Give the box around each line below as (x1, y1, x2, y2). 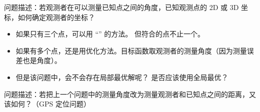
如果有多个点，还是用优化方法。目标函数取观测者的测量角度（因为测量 (15, 45, 247, 55)
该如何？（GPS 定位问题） (4, 98, 90, 109)
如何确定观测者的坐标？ (17, 11, 95, 22)
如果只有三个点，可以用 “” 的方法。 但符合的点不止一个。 (15, 28, 204, 39)
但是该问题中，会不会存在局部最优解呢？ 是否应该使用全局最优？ (15, 71, 228, 82)
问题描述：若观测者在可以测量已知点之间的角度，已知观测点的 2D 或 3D (4, 2, 239, 12)
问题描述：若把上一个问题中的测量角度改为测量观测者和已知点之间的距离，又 (4, 88, 256, 99)
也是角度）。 (22, 55, 61, 65)
